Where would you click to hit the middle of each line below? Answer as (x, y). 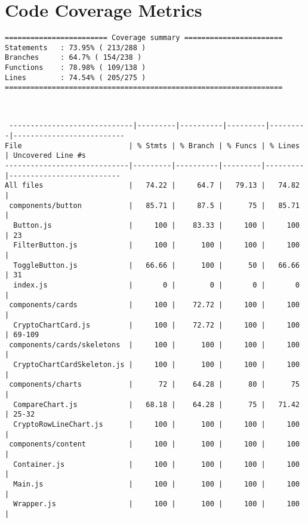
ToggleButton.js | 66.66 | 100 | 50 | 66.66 (156, 265)
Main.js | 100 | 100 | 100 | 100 (156, 484)
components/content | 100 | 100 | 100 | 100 (154, 444)
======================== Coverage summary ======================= (144, 38)
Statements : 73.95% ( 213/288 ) (76, 48)
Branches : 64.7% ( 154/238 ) (73, 58)
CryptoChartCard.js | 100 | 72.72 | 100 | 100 (156, 325)
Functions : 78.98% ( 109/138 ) (76, 68)
